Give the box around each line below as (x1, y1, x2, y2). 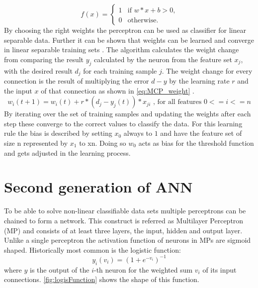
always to (123, 128, 153, 138)
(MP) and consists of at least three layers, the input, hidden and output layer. (4, 225, 243, 235)
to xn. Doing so (79, 138, 126, 148)
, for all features (153, 98, 202, 106)
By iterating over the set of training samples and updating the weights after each (4, 108, 251, 119)
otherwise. (127, 16, 159, 24)
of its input (202, 264, 237, 275)
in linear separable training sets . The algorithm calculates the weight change (4, 44, 239, 55)
